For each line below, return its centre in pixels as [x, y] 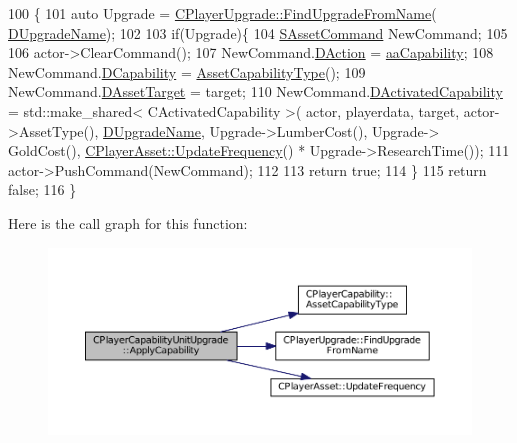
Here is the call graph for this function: [128, 222]
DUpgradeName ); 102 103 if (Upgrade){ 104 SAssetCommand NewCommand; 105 [258, 32]
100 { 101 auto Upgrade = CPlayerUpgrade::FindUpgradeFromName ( [222, 13]
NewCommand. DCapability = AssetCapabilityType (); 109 [187, 71]
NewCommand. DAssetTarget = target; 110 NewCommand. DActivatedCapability [255, 91]
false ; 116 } [42, 189]
